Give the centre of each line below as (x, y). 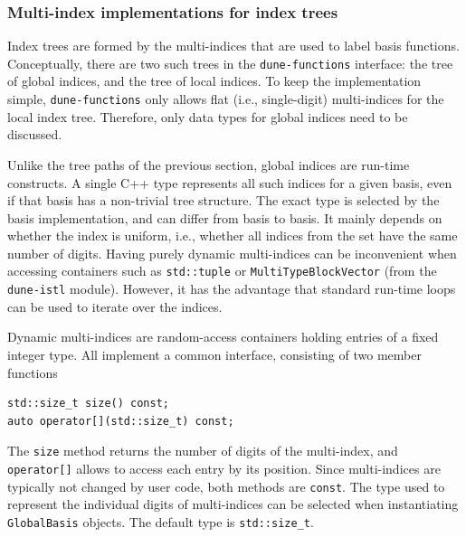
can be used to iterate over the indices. (115, 306)
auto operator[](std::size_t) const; (121, 421)
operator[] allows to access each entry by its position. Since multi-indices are (224, 468)
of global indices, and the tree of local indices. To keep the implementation (214, 81)
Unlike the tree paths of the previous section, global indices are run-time (209, 164)
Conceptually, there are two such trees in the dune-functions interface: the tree (230, 63)
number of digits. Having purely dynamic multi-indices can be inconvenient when (232, 253)
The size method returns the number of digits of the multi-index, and (203, 451)
